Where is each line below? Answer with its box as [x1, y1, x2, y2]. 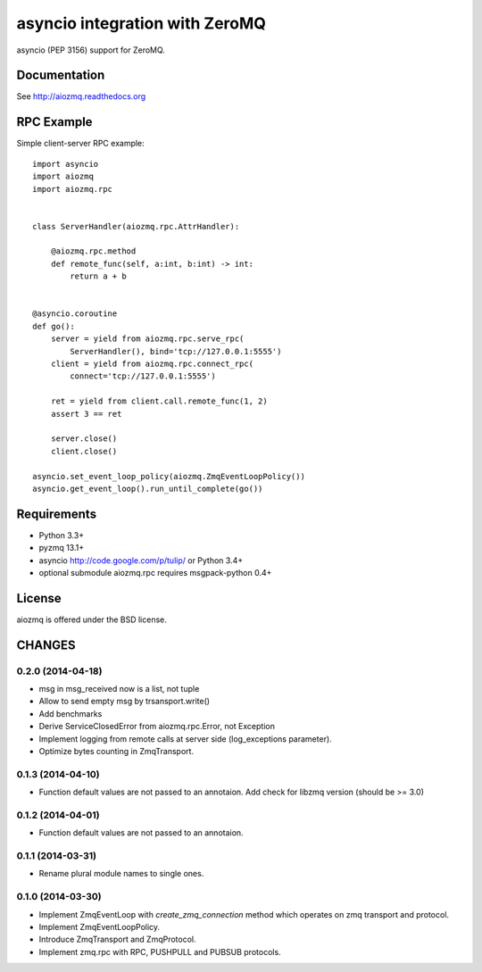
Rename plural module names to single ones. [38, 868, 204, 879]
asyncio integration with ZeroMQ [16, 13, 267, 33]
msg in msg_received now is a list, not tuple [38, 684, 200, 694]
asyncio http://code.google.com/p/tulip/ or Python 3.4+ [38, 554, 244, 566]
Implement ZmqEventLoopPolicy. [38, 921, 161, 932]
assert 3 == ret [50, 409, 122, 419]
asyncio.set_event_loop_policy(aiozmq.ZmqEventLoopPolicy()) [32, 471, 305, 481]
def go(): [32, 321, 75, 331]
